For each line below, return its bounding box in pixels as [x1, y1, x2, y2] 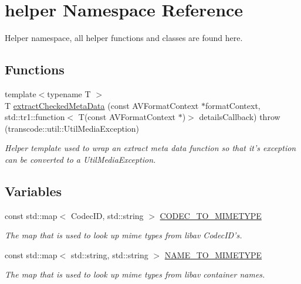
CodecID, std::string [70, 209, 144, 221]
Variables [5, 182, 62, 200]
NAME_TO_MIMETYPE [164, 248, 262, 261]
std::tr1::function [5, 111, 65, 123]
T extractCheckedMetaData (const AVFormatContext [5, 99, 199, 111]
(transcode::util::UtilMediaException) [5, 122, 140, 134]
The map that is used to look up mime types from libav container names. [5, 268, 265, 280]
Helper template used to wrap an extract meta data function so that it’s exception [5, 142, 296, 154]
